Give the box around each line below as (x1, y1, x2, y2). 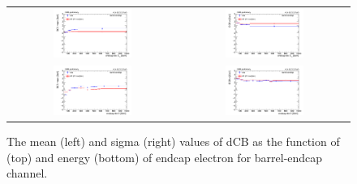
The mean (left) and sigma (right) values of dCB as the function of (6, 133, 340, 149)
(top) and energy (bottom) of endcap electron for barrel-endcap (6, 148, 323, 165)
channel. (6, 165, 48, 182)
